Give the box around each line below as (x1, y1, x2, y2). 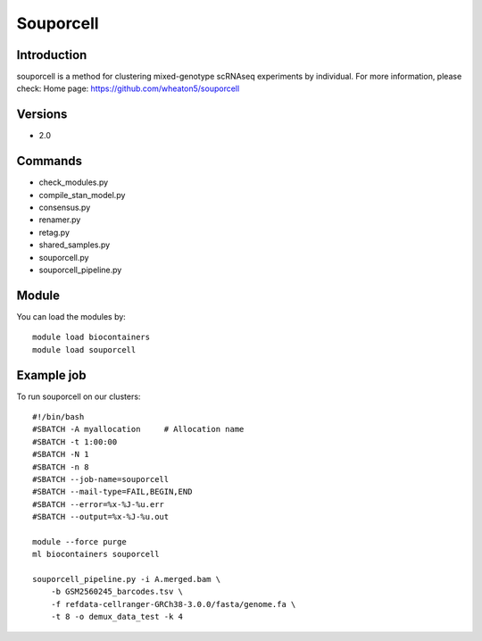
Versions (16, 107, 68, 122)
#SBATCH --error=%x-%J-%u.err (32, 499, 165, 509)
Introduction (16, 47, 87, 62)
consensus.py (38, 202, 91, 213)
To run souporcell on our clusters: (16, 391, 141, 402)
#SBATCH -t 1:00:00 (32, 437, 118, 446)
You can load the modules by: (16, 311, 127, 321)
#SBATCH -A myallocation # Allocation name (32, 424, 245, 435)
